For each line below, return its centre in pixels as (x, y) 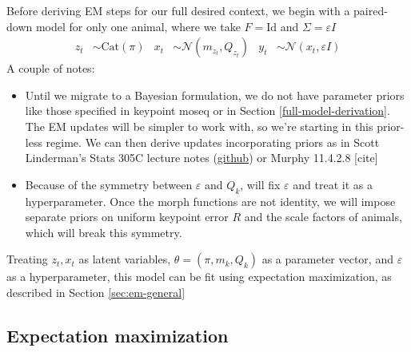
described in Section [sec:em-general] (96, 292)
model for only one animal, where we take (138, 26)
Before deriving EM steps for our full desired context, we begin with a (178, 10)
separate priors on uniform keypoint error (127, 217)
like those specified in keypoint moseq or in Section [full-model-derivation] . (207, 111)
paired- (371, 10)
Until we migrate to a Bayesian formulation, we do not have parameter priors (215, 95)
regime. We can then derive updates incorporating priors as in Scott (213, 142)
